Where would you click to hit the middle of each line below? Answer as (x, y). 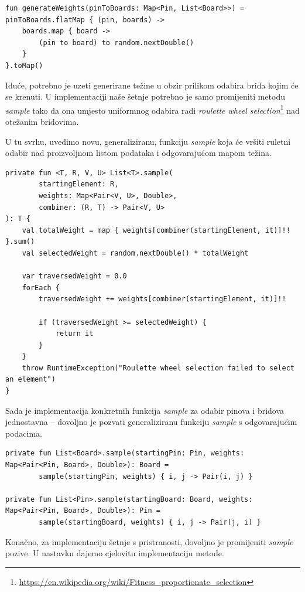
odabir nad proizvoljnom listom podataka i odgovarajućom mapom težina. (138, 153)
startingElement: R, (79, 184)
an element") (30, 380)
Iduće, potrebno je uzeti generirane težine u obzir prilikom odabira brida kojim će (152, 85)
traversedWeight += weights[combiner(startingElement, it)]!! (162, 299)
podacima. (24, 433)
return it (74, 334)
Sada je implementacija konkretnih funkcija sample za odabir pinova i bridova (145, 410)
